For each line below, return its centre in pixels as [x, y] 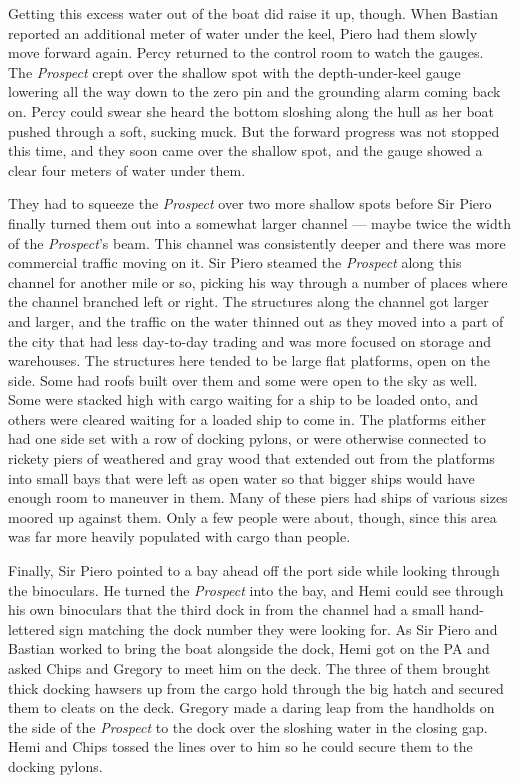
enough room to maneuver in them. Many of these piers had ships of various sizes [258, 497]
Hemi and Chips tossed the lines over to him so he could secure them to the [240, 746]
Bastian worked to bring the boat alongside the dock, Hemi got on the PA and [249, 648]
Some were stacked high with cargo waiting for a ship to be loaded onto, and [243, 399]
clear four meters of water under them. [127, 169]
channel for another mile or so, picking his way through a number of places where [258, 281]
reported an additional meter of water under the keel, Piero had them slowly [243, 32]
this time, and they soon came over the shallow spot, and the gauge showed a [245, 150]
